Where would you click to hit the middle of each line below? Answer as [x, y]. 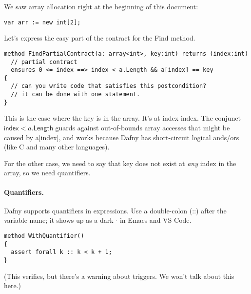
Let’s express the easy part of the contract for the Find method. [100, 38]
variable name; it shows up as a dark [59, 220]
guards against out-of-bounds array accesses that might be [143, 128]
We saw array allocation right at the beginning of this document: [101, 6]
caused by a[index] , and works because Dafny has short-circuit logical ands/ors [122, 137]
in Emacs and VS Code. [155, 220]
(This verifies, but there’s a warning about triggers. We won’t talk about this [119, 276]
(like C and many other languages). [57, 147]
